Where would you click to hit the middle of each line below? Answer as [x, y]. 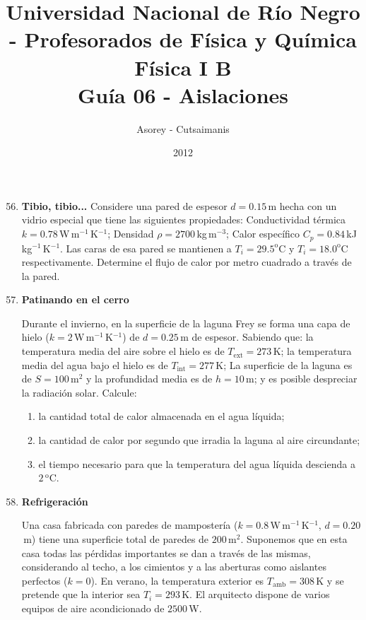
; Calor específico [263, 234]
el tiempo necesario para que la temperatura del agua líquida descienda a [197, 463]
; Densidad [131, 234]
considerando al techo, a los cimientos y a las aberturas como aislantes [174, 567]
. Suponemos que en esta [294, 539]
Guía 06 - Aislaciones [183, 94]
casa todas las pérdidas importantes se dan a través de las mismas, [166, 552]
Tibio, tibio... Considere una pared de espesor [124, 205]
